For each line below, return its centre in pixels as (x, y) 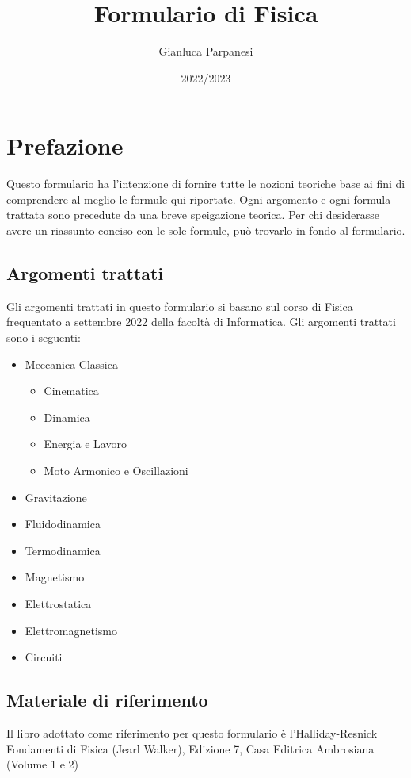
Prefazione (65, 146)
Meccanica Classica (71, 364)
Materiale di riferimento (107, 700)
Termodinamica (63, 550)
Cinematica (71, 391)
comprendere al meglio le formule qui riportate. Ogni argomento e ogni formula (199, 199)
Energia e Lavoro (85, 444)
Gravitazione (56, 497)
